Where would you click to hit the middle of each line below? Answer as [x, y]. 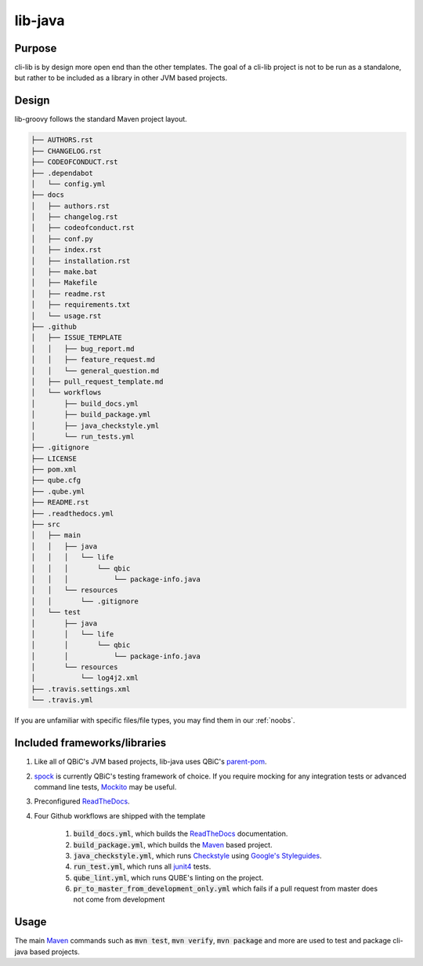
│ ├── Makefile [64, 283]
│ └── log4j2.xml [85, 678]
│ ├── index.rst [66, 250]
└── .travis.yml [62, 700]
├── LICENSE [54, 458]
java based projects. [47, 951]
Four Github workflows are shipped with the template [120, 815]
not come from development [119, 899]
